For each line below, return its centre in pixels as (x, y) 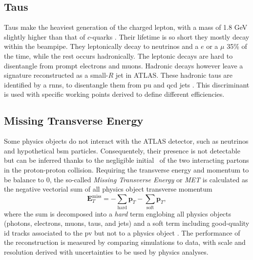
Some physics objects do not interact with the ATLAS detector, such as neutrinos (126, 141)
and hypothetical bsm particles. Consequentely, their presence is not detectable (122, 150)
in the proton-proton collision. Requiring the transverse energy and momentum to (126, 169)
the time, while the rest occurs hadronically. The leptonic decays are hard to (118, 55)
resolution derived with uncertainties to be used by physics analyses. (106, 251)
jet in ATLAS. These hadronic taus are (174, 75)
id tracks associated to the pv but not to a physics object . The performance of (122, 232)
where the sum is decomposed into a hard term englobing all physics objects (118, 213)
